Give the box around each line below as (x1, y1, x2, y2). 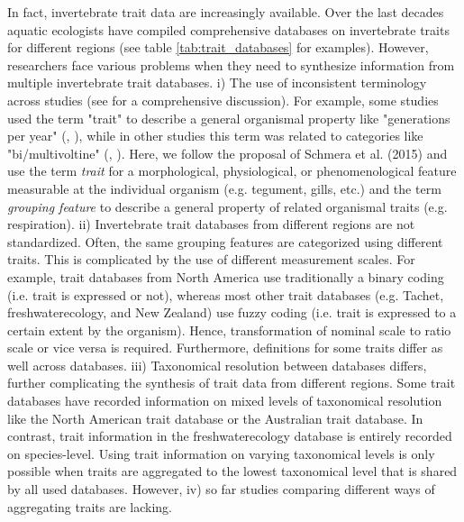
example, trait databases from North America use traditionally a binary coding (7, 267, 444, 286)
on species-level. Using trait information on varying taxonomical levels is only (7, 444, 435, 462)
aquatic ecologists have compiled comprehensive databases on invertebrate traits (7, 20, 450, 39)
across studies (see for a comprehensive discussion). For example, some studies (7, 90, 439, 109)
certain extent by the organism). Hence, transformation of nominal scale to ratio (7, 320, 451, 339)
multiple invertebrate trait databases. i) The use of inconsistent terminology (7, 73, 427, 92)
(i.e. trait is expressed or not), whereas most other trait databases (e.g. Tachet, (7, 285, 444, 304)
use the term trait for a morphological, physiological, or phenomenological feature (7, 161, 457, 180)
